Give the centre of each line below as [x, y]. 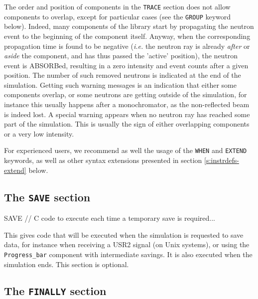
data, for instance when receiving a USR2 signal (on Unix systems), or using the [127, 244]
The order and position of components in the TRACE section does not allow [117, 6]
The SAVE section [47, 197]
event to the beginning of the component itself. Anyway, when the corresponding [127, 36]
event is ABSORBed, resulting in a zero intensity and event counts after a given [126, 65]
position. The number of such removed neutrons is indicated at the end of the [123, 75]
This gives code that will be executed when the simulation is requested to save [124, 234]
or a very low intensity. [39, 133]
